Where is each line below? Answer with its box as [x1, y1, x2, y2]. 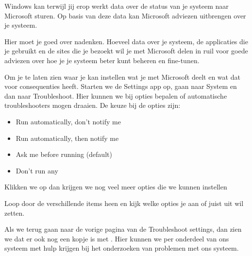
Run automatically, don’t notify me [16, 116, 121, 126]
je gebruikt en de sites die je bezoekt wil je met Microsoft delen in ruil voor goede [4, 46, 248, 56]
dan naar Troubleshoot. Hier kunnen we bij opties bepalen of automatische [4, 90, 227, 101]
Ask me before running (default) [16, 149, 112, 159]
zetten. [4, 207, 25, 218]
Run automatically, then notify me [16, 133, 119, 143]
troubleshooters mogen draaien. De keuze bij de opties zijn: [4, 100, 181, 110]
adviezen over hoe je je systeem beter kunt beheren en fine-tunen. [4, 55, 200, 65]
